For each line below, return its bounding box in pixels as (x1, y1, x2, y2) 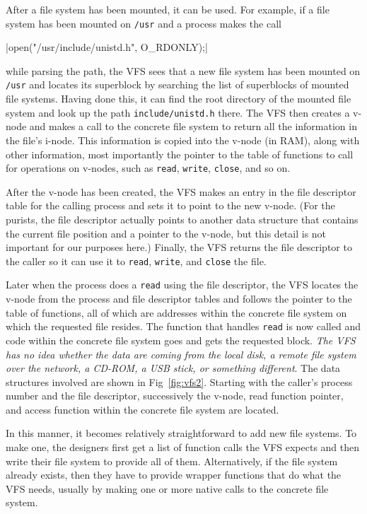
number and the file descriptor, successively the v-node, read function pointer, (6, 388, 344, 403)
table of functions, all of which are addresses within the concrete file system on (6, 305, 347, 320)
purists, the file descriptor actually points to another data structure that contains (6, 211, 359, 226)
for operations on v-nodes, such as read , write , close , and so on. (6, 160, 291, 175)
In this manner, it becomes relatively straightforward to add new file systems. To (6, 426, 357, 440)
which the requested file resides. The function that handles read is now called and (6, 319, 361, 334)
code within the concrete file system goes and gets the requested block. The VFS (6, 332, 356, 347)
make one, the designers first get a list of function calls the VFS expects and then (6, 440, 360, 455)
